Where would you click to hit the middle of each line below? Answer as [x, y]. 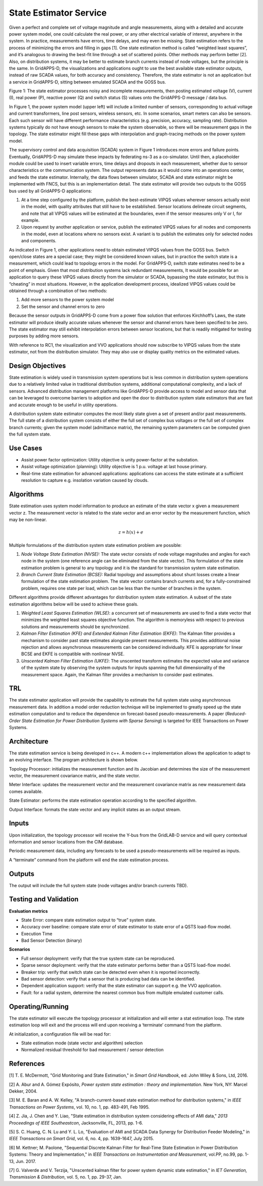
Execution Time [37, 934]
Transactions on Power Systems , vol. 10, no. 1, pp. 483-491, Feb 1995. [79, 1107]
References [27, 1064]
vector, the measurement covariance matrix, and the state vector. [75, 776]
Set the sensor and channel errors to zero [63, 306]
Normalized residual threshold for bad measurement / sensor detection [93, 1050]
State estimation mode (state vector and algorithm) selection [82, 1043]
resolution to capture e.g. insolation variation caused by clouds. [85, 480]
